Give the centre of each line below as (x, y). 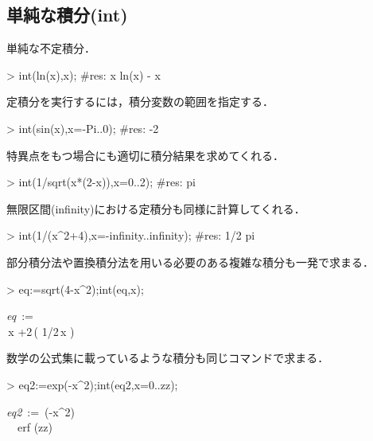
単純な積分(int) (67, 15)
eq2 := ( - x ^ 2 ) (41, 411)
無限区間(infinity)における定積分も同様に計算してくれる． (156, 208)
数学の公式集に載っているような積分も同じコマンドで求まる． (168, 358)
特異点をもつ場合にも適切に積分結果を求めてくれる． (146, 155)
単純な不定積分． (51, 48)
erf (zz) (35, 427)
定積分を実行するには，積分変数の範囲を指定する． (140, 101)
